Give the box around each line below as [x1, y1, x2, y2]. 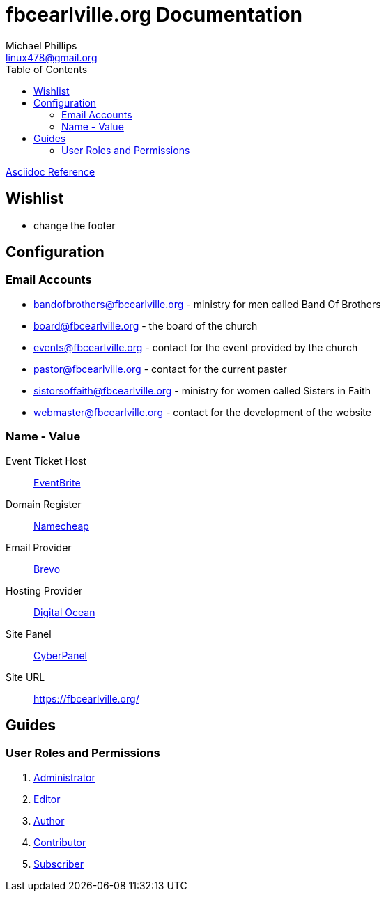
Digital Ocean [33, 606, 95, 618]
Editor [33, 792, 61, 805]
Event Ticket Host [6, 454, 87, 467]
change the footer [33, 219, 116, 231]
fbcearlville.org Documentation [6, 3, 303, 26]
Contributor [33, 836, 86, 848]
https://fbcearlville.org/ [33, 692, 139, 705]
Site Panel [6, 627, 52, 640]
